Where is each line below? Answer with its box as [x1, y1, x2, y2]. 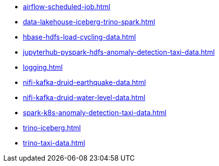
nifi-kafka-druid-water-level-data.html [23, 93, 146, 102]
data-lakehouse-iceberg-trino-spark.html [23, 18, 155, 26]
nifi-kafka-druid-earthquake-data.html [23, 78, 146, 86]
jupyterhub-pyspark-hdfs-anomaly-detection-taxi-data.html [23, 48, 215, 56]
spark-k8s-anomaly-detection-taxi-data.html [23, 108, 166, 117]
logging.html [23, 63, 63, 71]
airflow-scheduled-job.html [23, 2, 110, 11]
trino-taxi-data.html [23, 139, 85, 147]
